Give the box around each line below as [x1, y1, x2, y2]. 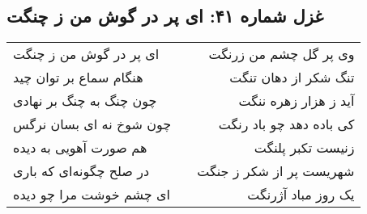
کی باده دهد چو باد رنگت [218, 115, 355, 134]
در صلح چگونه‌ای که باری [13, 162, 150, 181]
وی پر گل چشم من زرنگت [208, 44, 355, 64]
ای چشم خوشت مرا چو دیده [13, 185, 171, 204]
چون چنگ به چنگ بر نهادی [13, 91, 157, 111]
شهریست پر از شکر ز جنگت [197, 162, 355, 181]
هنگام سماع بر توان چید [13, 68, 143, 87]
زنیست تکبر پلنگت [254, 138, 355, 157]
